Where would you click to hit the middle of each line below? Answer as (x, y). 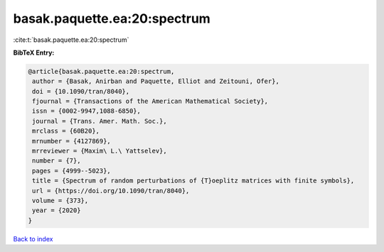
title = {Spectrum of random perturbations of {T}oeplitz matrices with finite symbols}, (193, 181)
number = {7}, (57, 161)
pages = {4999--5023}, (72, 171)
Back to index (33, 239)
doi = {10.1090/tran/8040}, (81, 91)
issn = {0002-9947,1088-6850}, (87, 111)
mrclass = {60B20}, (66, 131)
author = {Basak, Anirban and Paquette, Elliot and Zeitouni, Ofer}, (156, 81)
